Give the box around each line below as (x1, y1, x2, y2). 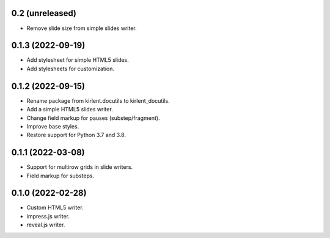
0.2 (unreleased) (11, 8, 76, 18)
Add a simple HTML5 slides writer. (26, 106, 113, 113)
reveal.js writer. (26, 221, 65, 229)
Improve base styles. (26, 122, 79, 130)
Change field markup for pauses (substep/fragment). (26, 114, 160, 122)
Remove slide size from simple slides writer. (26, 24, 137, 32)
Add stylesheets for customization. (26, 65, 115, 72)
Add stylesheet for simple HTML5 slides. (26, 56, 130, 64)
